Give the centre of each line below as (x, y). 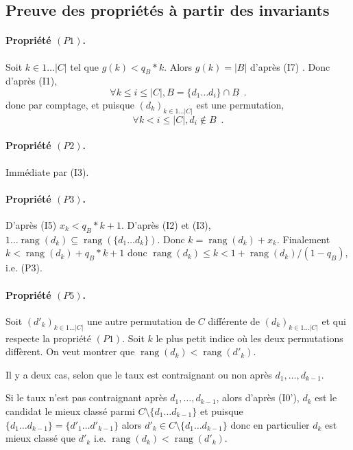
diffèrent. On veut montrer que (70, 351)
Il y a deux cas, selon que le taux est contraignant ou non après (139, 374)
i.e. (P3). (24, 268)
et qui (334, 320)
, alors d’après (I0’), (258, 397)
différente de (234, 320)
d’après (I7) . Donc (290, 66)
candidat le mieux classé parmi (70, 411)
